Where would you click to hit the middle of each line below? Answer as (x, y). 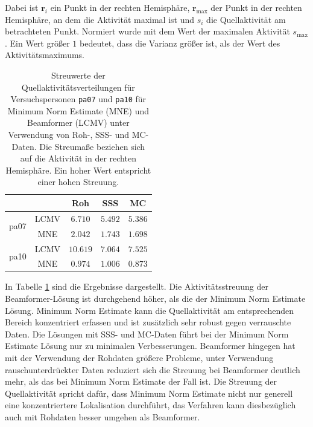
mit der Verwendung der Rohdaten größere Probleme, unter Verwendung (139, 357)
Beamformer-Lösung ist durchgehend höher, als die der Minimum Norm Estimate (155, 298)
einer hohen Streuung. (78, 182)
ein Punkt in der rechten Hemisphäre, (120, 7)
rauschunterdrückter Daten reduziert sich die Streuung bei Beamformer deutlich (153, 369)
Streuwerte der (78, 75)
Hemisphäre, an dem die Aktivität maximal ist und (100, 19)
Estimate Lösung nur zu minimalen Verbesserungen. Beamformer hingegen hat (150, 346)
